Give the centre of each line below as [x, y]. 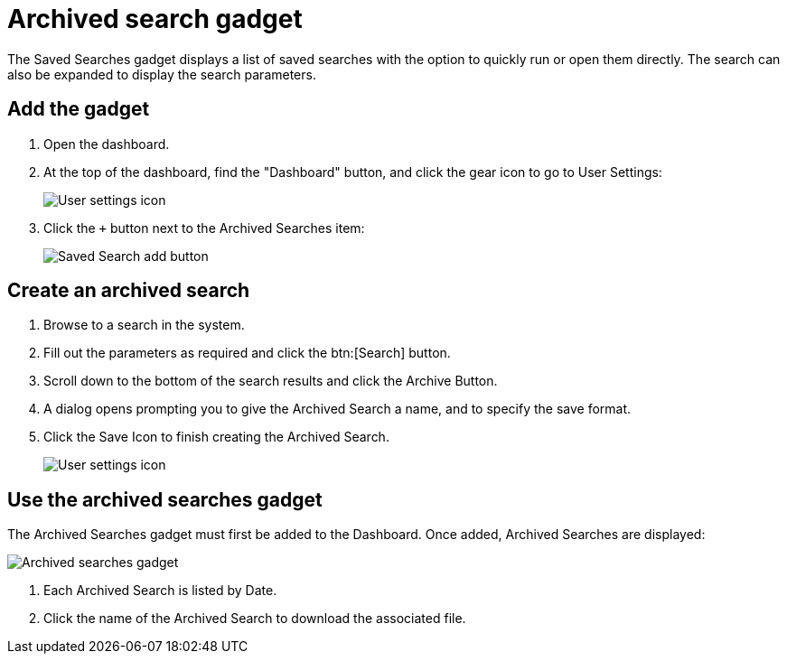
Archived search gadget [155, 19]
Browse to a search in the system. [144, 325]
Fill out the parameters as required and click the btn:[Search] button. [247, 353]
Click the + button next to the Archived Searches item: [204, 228]
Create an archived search [129, 291]
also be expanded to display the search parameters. [162, 74]
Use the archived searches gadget [165, 499]
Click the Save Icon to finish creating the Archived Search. [216, 437]
